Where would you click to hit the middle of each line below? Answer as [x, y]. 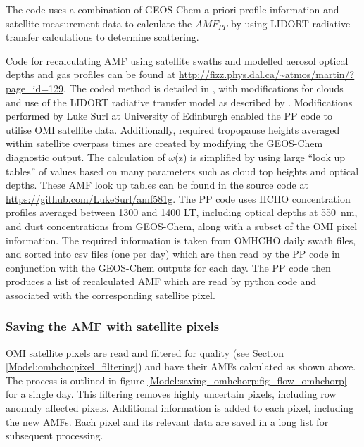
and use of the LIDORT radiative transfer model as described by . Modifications [179, 102]
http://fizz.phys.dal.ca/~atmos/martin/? [267, 74]
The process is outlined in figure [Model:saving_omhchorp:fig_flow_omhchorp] [176, 380]
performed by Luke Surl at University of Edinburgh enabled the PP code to [169, 116]
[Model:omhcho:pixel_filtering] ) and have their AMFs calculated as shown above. [181, 366]
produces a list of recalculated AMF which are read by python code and [161, 281]
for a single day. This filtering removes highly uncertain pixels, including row [171, 394]
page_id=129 [35, 88]
